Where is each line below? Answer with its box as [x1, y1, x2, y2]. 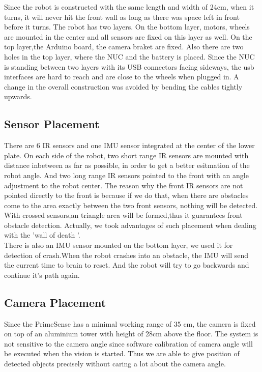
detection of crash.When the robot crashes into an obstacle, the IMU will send [4, 249, 248, 260]
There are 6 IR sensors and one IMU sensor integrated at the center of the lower [4, 140, 255, 151]
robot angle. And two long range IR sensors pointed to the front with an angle [4, 169, 249, 180]
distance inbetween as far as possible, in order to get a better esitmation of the [4, 160, 250, 170]
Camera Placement [4, 294, 106, 310]
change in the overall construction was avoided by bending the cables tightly [4, 81, 243, 92]
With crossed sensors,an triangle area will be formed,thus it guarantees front [4, 210, 243, 220]
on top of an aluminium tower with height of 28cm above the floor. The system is [4, 328, 258, 339]
